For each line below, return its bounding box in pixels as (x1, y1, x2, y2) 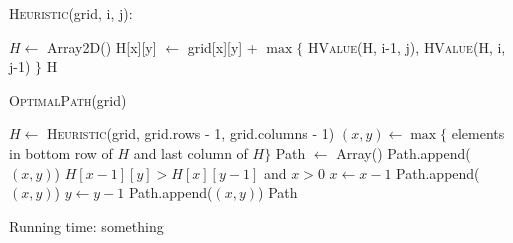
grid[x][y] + (187, 36, 258, 57)
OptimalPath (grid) (9, 89, 127, 110)
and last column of (133, 142, 248, 163)
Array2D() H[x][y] (47, 36, 157, 57)
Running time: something (9, 215, 164, 236)
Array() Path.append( (336, 142, 471, 163)
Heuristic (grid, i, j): (9, 3, 133, 23)
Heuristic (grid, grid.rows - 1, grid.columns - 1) (47, 123, 335, 144)
